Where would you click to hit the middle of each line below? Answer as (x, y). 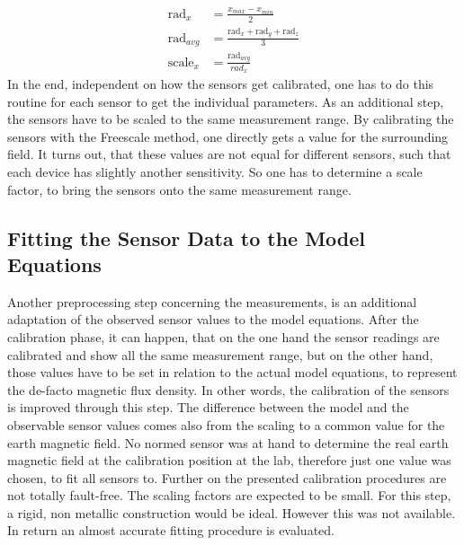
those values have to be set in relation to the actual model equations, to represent (232, 372)
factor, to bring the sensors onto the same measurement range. (179, 189)
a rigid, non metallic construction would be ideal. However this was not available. (232, 512)
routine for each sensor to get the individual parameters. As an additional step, (226, 101)
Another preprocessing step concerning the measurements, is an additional (212, 301)
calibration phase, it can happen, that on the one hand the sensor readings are (223, 336)
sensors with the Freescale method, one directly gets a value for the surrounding (228, 136)
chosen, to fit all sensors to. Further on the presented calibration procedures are (227, 477)
